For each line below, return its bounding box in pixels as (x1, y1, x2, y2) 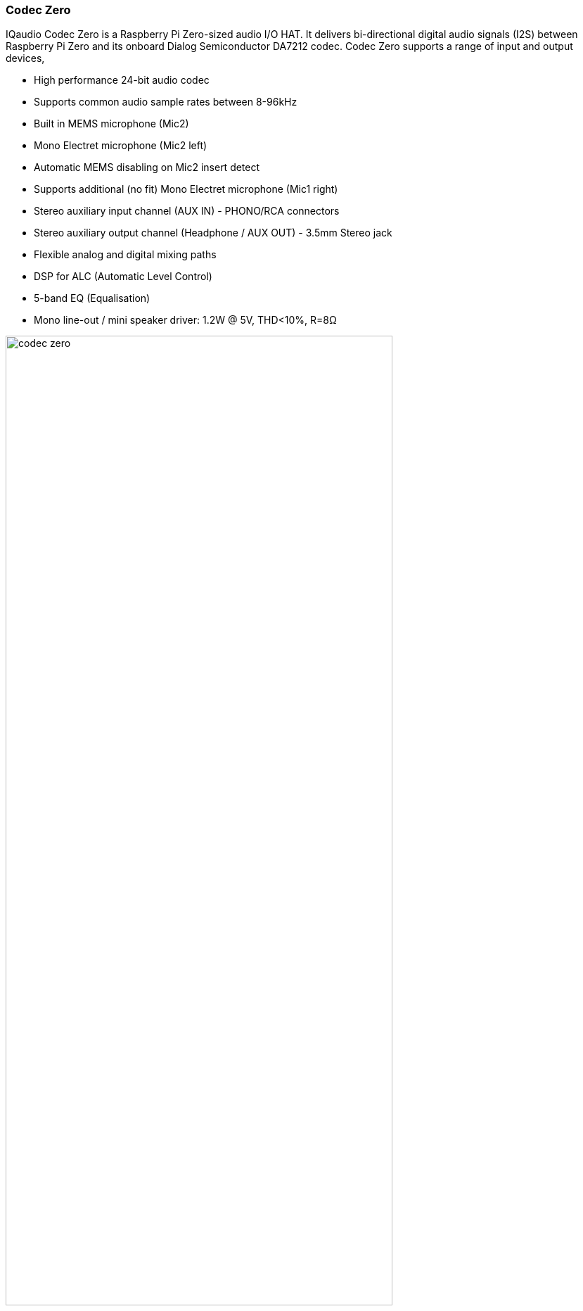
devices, (6, 52, 45, 65)
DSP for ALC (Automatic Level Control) (34, 270, 212, 283)
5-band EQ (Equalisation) (34, 292, 150, 305)
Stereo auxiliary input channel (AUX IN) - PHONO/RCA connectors (34, 205, 340, 217)
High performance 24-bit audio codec (34, 74, 210, 87)
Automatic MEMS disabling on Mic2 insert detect (34, 161, 260, 174)
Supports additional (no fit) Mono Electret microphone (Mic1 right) (34, 183, 338, 196)
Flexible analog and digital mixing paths (34, 248, 217, 261)
